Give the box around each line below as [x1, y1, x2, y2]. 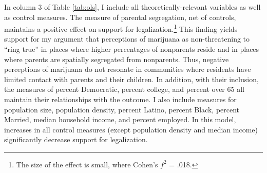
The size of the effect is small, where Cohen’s [16, 159, 158, 169]
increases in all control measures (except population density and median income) [4, 124, 258, 134]
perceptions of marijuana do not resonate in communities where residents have [4, 64, 251, 74]
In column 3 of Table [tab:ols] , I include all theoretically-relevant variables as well [4, 2, 261, 12]
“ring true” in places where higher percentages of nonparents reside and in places [4, 44, 259, 54]
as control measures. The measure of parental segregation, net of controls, [4, 11, 236, 22]
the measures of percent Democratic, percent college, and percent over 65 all [4, 84, 244, 94]
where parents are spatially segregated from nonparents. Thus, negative [4, 53, 229, 64]
